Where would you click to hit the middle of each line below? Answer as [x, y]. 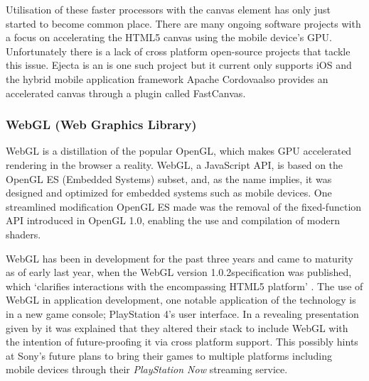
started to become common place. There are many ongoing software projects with [183, 23]
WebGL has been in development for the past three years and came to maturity [180, 258]
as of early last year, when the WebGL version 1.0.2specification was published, [179, 272]
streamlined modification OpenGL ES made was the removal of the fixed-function [184, 206]
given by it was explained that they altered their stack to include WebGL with [177, 327]
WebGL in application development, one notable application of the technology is [181, 300]
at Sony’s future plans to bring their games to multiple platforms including [169, 355]
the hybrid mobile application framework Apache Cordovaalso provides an [167, 78]
